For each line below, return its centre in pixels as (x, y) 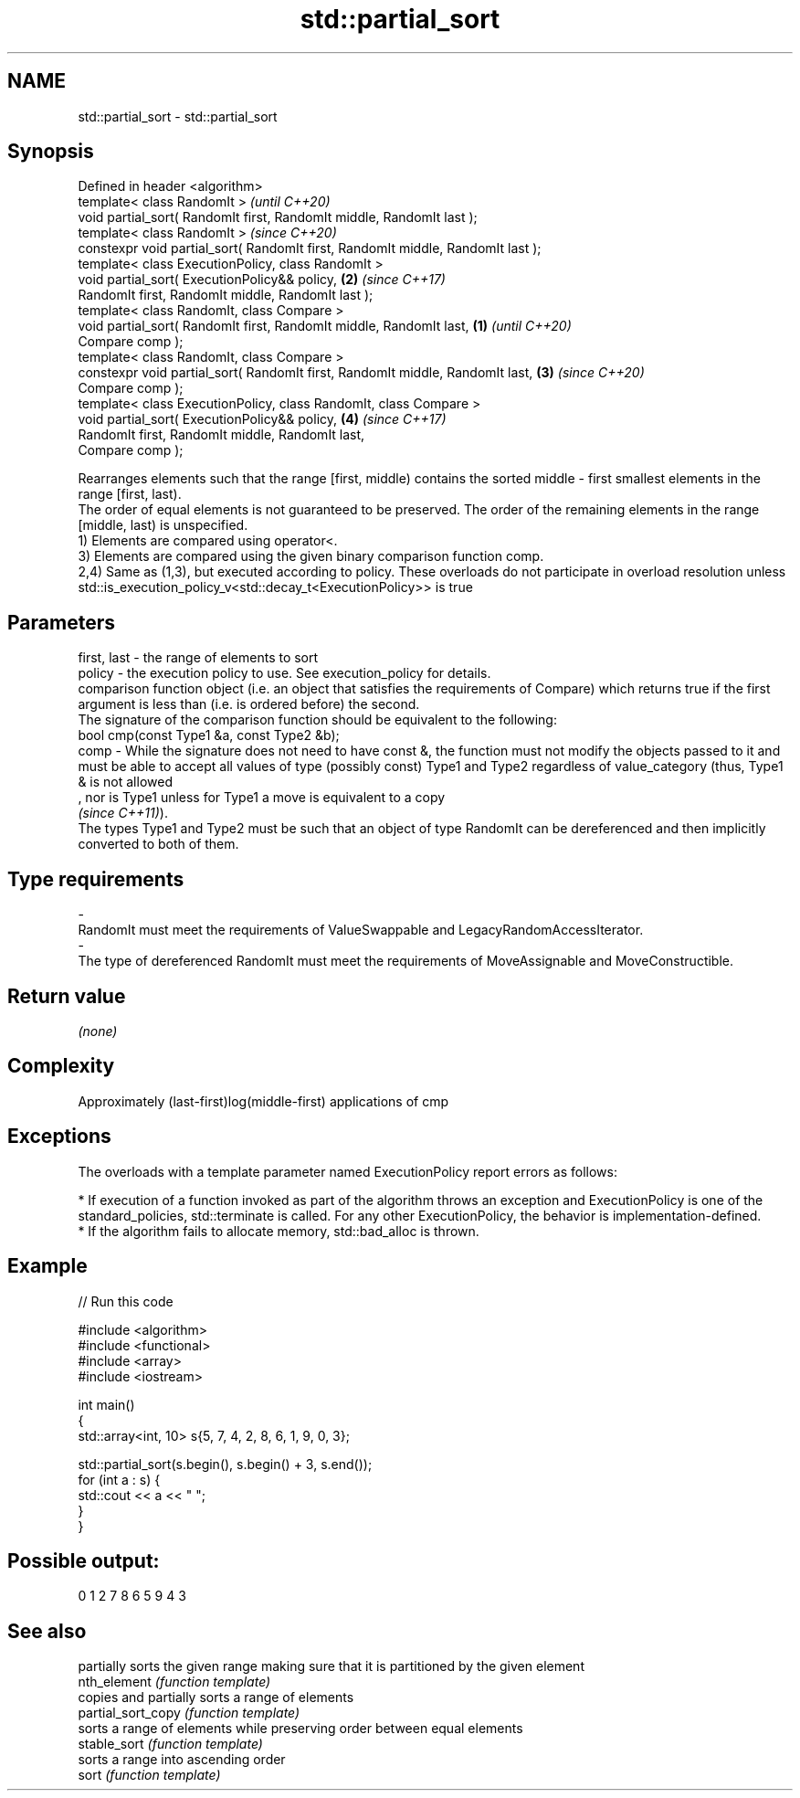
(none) (98, 1031)
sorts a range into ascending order (182, 1760)
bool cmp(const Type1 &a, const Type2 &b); (209, 735)
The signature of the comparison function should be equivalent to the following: (317, 720)
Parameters (61, 622)
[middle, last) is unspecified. (163, 525)
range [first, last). (130, 494)
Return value (67, 996)
